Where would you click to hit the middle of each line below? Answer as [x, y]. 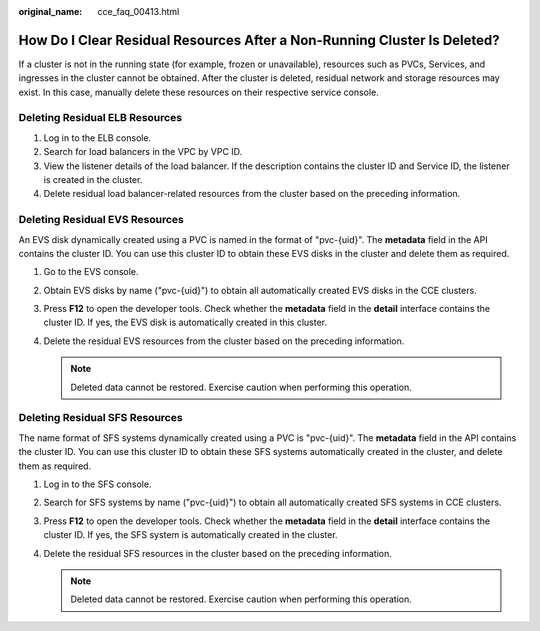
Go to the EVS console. [91, 272]
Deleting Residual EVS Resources [101, 220]
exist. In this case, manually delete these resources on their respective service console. [198, 92]
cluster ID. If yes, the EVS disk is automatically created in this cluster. [185, 322]
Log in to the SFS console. [97, 484]
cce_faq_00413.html [138, 11]
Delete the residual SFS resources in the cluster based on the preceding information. [217, 553]
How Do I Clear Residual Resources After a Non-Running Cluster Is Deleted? [259, 40]
